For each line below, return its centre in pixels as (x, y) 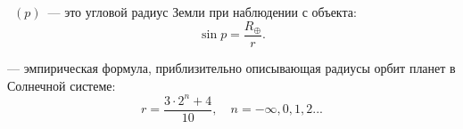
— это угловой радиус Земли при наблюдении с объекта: (202, 12)
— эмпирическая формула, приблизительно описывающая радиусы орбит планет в (231, 68)
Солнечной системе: (62, 85)
